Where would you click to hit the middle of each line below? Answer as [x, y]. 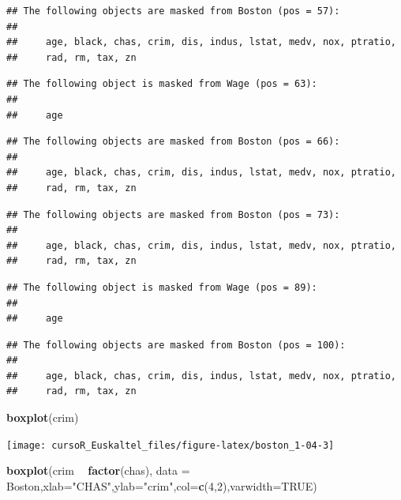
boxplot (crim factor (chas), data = [98, 470]
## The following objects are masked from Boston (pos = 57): [173, 11]
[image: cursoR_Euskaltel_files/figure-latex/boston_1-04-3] [171, 445]
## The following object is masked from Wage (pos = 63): [162, 84]
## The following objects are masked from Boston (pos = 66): [173, 142]
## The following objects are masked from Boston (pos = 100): [176, 345]
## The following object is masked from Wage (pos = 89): [162, 287]
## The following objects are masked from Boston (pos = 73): [173, 214]
